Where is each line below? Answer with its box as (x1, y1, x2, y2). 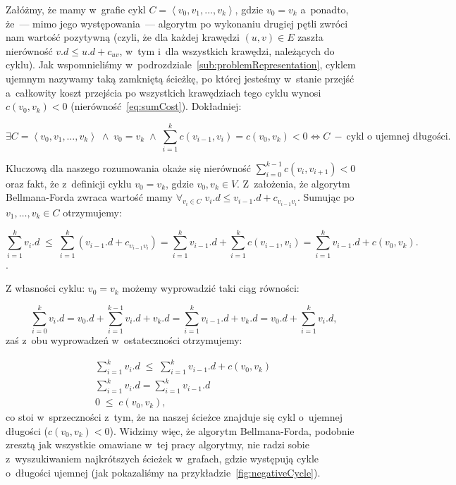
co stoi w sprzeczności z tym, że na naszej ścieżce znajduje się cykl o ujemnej (6, 410, 343, 424)
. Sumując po (297, 190, 355, 204)
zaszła (297, 30, 323, 44)
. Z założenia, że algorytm (237, 176, 350, 190)
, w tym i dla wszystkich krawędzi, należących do (119, 43, 335, 58)
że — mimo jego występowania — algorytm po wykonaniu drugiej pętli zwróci (6, 16, 348, 30)
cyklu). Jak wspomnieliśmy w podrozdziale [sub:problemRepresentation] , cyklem (6, 57, 356, 72)
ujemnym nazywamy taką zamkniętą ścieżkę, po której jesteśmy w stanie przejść (6, 70, 355, 85)
